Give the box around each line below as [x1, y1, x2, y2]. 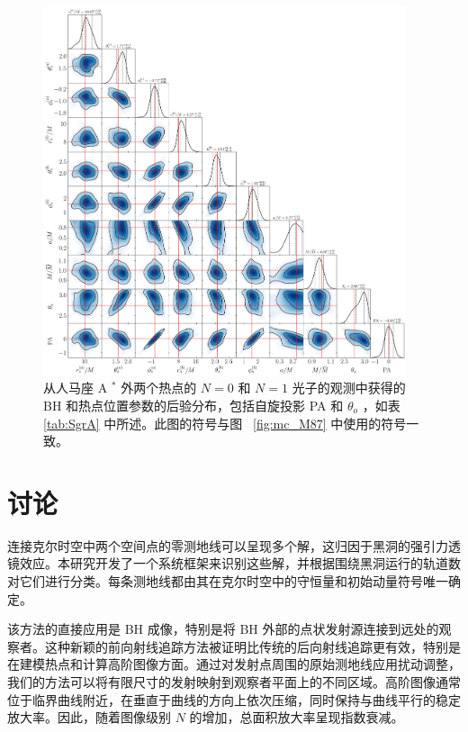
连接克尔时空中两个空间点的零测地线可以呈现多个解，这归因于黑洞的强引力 [7, 536, 448, 555]
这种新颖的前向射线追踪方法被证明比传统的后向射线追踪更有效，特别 [44, 637, 448, 655]
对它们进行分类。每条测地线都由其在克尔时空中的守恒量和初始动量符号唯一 [7, 572, 448, 591]
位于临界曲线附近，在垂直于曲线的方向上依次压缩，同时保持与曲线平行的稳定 [7, 690, 461, 709]
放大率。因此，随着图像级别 [7, 708, 171, 727]
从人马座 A [43, 378, 108, 397]
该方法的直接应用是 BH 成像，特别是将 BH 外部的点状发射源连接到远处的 [7, 619, 439, 638]
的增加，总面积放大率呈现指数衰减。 [189, 708, 404, 727]
